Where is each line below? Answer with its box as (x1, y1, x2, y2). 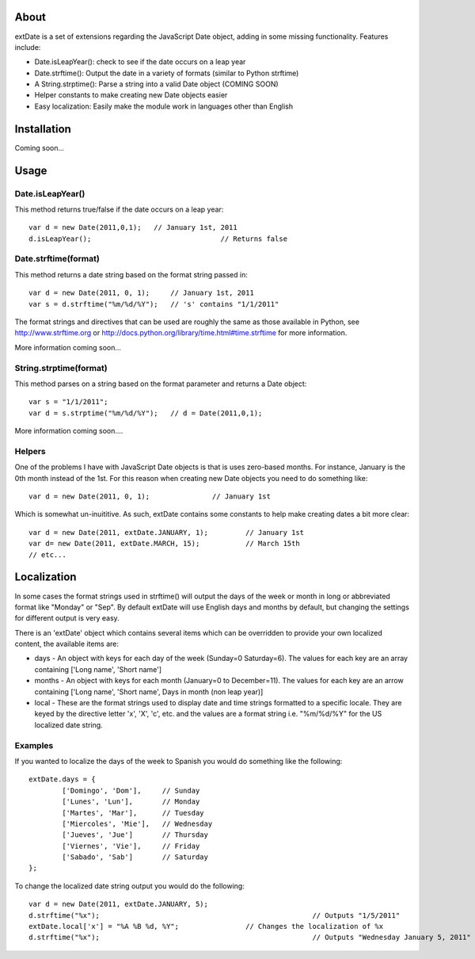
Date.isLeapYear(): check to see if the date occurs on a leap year (34, 57, 246, 67)
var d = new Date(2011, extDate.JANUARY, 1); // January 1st (28, 528, 305, 537)
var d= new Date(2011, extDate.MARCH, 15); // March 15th (28, 539, 300, 548)
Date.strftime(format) (14, 254, 101, 265)
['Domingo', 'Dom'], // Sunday (62, 785, 200, 795)
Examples (14, 739, 54, 751)
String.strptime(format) (14, 362, 108, 373)
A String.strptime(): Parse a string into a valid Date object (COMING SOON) (34, 79, 279, 89)
